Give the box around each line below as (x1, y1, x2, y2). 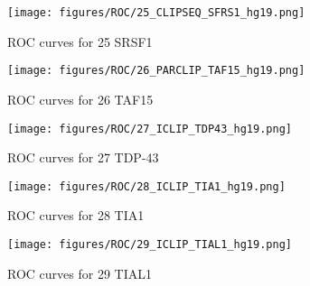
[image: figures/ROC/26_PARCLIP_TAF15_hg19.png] (7, 64, 305, 78)
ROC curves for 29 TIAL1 (7, 263, 152, 282)
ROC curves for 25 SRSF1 (7, 32, 153, 51)
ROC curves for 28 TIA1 (7, 206, 145, 225)
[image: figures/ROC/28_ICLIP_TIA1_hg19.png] (7, 180, 286, 193)
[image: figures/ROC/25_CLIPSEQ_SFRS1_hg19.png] (7, 6, 305, 19)
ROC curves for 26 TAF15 (7, 89, 154, 108)
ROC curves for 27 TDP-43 (7, 148, 159, 167)
